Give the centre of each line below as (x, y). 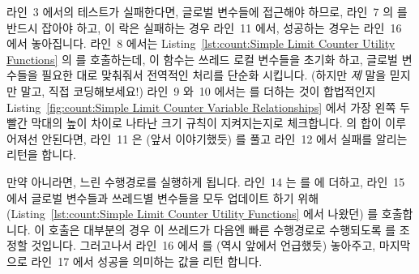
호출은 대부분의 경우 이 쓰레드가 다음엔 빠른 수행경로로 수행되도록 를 (222, 229)
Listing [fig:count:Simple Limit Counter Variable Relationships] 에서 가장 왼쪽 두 (208, 107)
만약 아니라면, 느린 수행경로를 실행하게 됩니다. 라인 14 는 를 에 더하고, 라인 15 (206, 181)
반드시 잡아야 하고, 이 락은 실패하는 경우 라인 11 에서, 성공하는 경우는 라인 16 (204, 27)
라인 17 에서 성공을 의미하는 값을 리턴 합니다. (147, 261)
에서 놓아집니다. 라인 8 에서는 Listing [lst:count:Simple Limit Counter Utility (201, 43)
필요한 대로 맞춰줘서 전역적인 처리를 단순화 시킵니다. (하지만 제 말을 (214, 75)
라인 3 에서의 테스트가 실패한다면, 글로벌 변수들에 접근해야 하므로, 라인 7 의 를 (207, 11)
